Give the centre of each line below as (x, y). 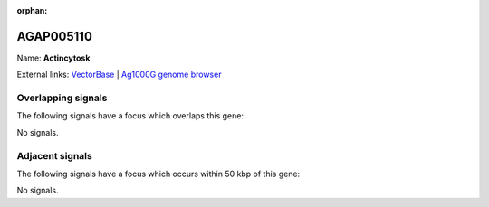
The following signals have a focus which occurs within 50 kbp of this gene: (158, 174)
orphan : (32, 10)
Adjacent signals (54, 155)
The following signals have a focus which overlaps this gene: (130, 116)
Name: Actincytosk (53, 58)
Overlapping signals (62, 98)
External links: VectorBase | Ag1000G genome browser (119, 75)
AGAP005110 (54, 36)
